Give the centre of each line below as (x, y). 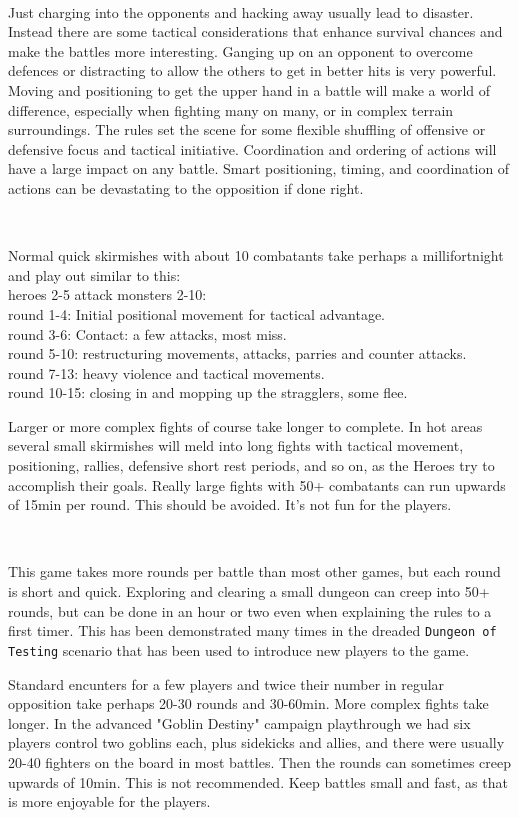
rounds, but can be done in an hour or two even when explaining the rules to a (250, 610)
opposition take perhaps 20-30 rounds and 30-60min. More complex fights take (248, 703)
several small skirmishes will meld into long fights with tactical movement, (236, 445)
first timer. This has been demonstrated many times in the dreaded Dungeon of (252, 630)
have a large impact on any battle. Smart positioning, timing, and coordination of (259, 168)
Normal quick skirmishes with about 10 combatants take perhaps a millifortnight (256, 255)
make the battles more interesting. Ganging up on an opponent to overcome (240, 50)
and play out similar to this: (94, 274)
